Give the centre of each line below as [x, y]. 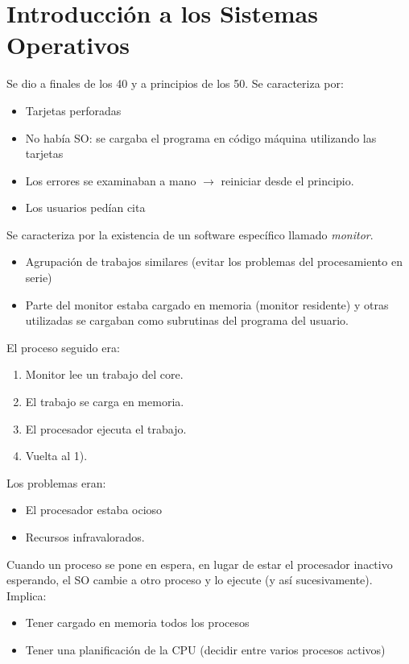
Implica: [27, 595]
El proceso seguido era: [63, 347]
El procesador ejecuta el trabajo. [106, 428]
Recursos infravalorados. [85, 537]
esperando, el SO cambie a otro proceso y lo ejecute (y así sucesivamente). [190, 580]
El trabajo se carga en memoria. [105, 402]
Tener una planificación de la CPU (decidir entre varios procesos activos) [205, 649]
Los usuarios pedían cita [85, 207]
